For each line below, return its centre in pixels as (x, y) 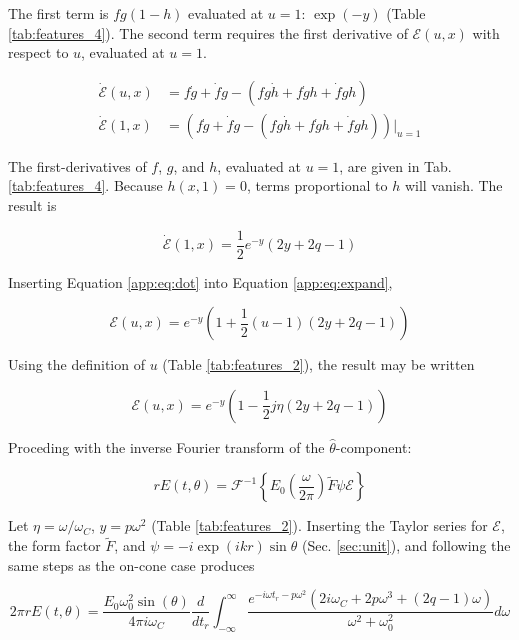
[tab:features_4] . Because (85, 185)
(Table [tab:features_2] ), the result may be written (318, 364)
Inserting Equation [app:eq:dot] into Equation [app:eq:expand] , (200, 281)
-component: (373, 446)
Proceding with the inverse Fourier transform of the (166, 446)
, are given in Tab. (395, 165)
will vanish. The (453, 185)
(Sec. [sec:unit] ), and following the (406, 545)
